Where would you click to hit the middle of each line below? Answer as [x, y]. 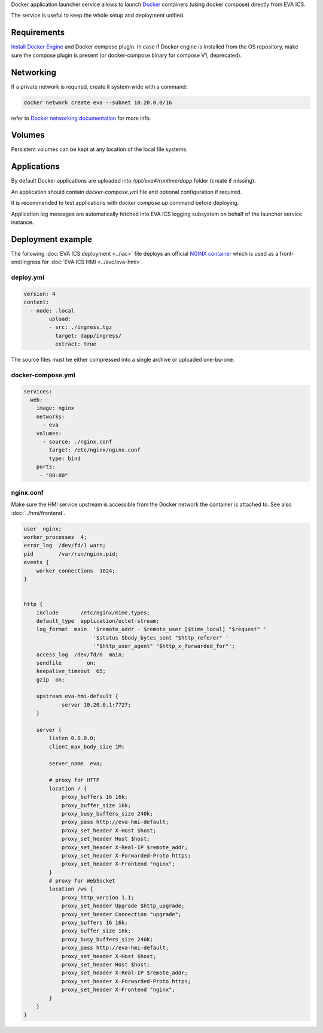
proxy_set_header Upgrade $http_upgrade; [123, 906]
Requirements [38, 33]
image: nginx [55, 408]
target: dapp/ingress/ [88, 336]
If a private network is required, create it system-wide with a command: [99, 86]
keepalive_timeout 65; [71, 671]
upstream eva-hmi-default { [77, 696]
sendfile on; [66, 663]
